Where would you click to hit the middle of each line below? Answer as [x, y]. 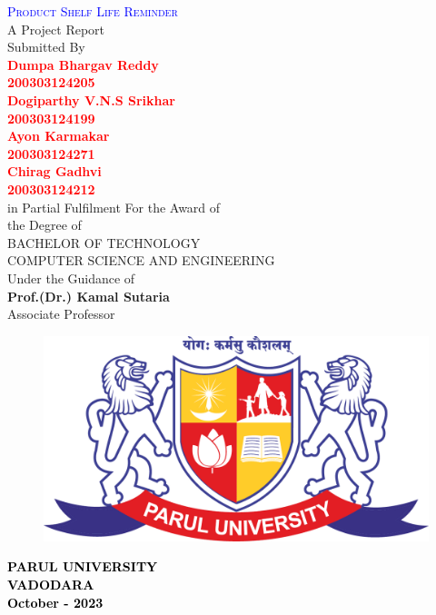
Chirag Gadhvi [54, 171]
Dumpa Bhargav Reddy [83, 64]
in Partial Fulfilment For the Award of [114, 207]
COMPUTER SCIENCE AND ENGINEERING [141, 260]
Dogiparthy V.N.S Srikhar [91, 99]
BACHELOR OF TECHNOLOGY [104, 242]
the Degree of [45, 225]
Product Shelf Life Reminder [93, 11]
